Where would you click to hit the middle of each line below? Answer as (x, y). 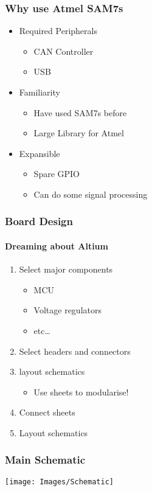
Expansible (40, 153)
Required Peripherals (58, 31)
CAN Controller (64, 51)
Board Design (39, 221)
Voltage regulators (67, 310)
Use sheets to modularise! (81, 392)
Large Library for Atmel (79, 133)
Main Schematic (45, 460)
